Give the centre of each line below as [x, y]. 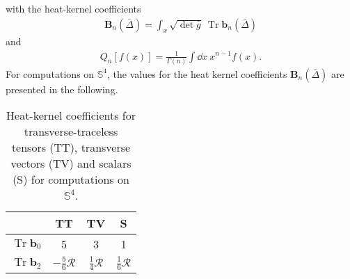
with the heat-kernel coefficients [73, 8]
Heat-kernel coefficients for [71, 115]
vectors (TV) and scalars [71, 164]
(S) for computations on [71, 180]
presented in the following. [62, 89]
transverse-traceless [71, 131]
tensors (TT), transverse [71, 148]
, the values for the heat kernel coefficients [197, 73]
